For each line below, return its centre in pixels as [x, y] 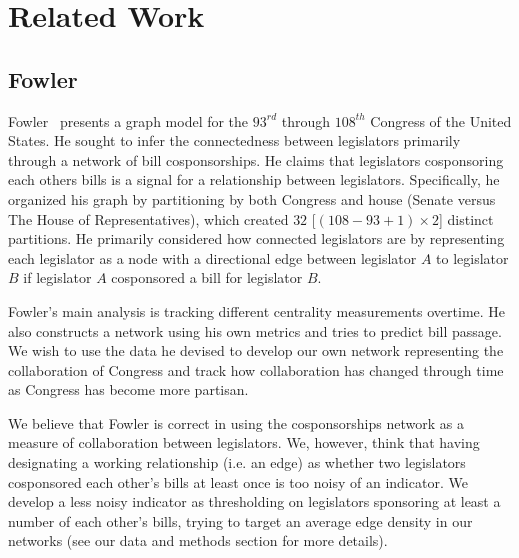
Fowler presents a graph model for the [128, 120]
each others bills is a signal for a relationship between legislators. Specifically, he [254, 179]
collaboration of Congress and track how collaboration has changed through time [256, 369]
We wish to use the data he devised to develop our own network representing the [256, 350]
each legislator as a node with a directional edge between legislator [212, 257]
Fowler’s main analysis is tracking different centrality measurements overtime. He [257, 310]
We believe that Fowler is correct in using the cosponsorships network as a [236, 422]
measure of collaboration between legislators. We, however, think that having [244, 442]
